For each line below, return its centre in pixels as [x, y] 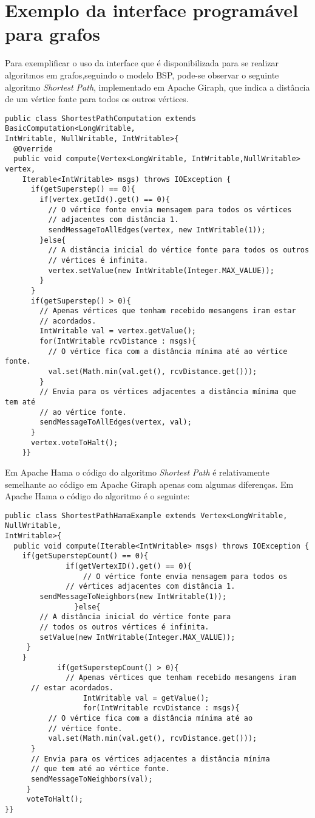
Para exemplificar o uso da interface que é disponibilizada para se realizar [142, 63]
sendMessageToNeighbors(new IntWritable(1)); [133, 597]
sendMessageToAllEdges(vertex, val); [116, 422]
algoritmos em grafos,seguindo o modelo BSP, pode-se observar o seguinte [142, 75]
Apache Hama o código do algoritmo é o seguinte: [97, 496]
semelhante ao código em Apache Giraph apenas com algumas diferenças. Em [149, 484]
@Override [33, 149]
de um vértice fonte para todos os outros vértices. [97, 99]
